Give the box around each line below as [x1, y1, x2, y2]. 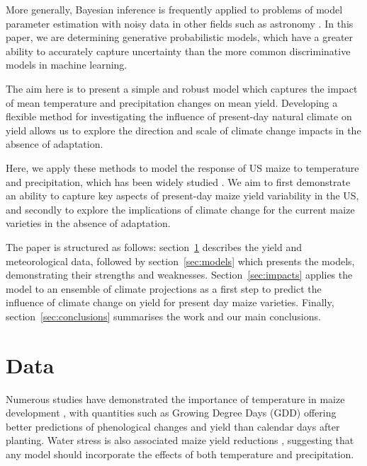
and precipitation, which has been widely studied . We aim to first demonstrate [6, 174, 351, 189]
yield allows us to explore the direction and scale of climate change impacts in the [6, 122, 361, 137]
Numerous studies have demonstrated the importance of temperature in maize [6, 391, 345, 406]
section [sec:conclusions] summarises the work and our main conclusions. [6, 308, 321, 323]
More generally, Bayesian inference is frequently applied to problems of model [6, 2, 343, 16]
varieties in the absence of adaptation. [6, 216, 171, 231]
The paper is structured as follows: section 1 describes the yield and [6, 239, 302, 254]
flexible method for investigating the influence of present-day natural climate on [6, 109, 352, 124]
